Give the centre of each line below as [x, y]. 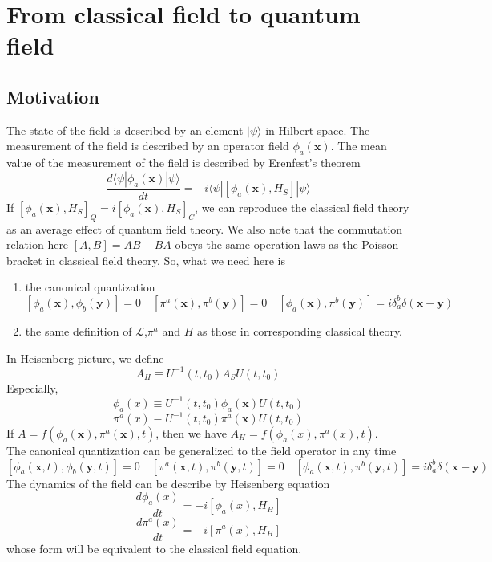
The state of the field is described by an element [125, 130]
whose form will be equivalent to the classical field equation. [154, 549]
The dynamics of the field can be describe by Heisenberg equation [168, 483]
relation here [38, 244]
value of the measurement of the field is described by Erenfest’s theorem [183, 163]
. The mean [359, 146]
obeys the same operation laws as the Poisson [287, 244]
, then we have [191, 433]
